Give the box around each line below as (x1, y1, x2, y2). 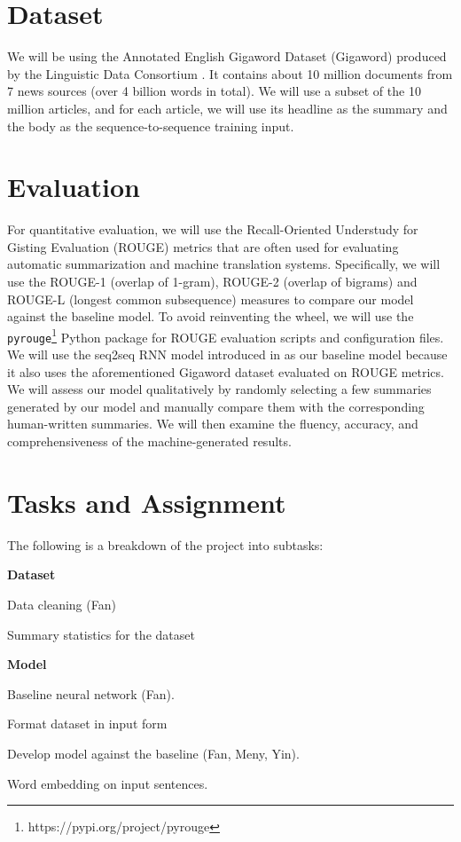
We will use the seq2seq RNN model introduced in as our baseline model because (7, 345, 448, 364)
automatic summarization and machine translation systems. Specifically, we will (7, 255, 441, 273)
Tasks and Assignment (7, 484, 286, 520)
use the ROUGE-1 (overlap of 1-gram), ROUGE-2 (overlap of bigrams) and (7, 272, 418, 290)
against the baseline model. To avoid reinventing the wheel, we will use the (7, 307, 414, 326)
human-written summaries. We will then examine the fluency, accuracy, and (7, 414, 418, 433)
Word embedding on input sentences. (7, 774, 208, 792)
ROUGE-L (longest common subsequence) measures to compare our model (7, 289, 414, 308)
